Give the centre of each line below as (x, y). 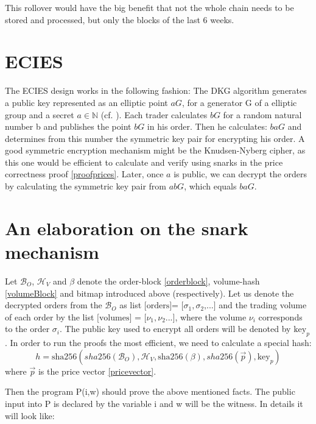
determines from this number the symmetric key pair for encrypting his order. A (155, 138)
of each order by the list (50, 316)
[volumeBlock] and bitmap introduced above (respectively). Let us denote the (149, 293)
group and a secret (40, 114)
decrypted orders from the (54, 305)
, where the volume (211, 316)
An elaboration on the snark (127, 228)
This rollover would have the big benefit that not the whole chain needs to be (149, 7)
